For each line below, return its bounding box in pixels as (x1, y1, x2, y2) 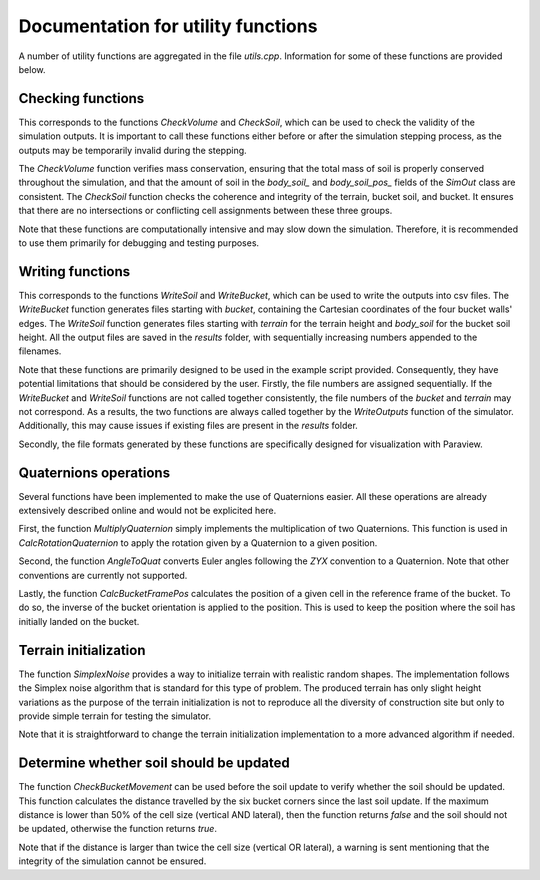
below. (18, 63, 46, 75)
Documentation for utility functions (18, 15, 318, 37)
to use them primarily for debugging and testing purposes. (18, 236, 260, 249)
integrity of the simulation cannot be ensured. (18, 855, 207, 867)
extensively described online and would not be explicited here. (18, 505, 277, 517)
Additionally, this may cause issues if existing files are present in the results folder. (18, 420, 359, 432)
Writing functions (18, 263, 131, 280)
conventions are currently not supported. (18, 569, 188, 581)
